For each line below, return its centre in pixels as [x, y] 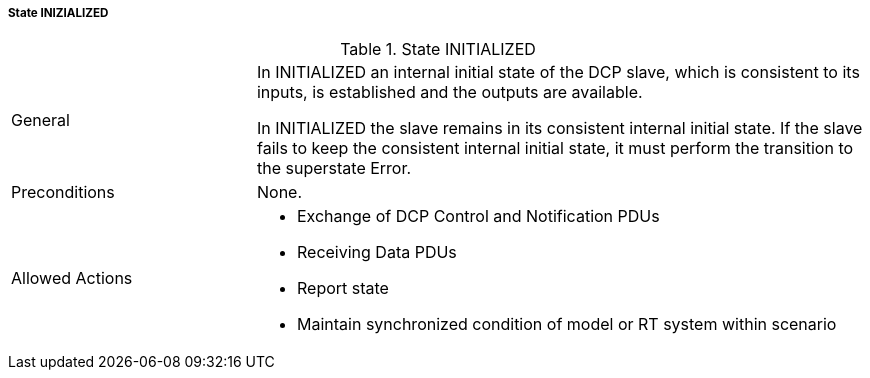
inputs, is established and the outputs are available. [449, 92]
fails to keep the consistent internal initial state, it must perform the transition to [555, 148]
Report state [342, 288]
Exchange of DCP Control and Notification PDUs [478, 216]
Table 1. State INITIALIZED [438, 49]
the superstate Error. [334, 168]
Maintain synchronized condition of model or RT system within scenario [566, 324]
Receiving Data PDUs [376, 252]
